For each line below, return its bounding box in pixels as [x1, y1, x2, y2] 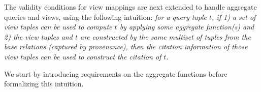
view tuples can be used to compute [4, 21, 112, 32]
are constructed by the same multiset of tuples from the [80, 31, 251, 42]
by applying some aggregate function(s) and [119, 21, 254, 32]
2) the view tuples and [4, 31, 73, 42]
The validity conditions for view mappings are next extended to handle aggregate [4, 2, 257, 12]
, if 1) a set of [212, 11, 256, 22]
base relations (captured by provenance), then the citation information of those [4, 41, 248, 52]
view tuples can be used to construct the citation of [4, 51, 161, 62]
